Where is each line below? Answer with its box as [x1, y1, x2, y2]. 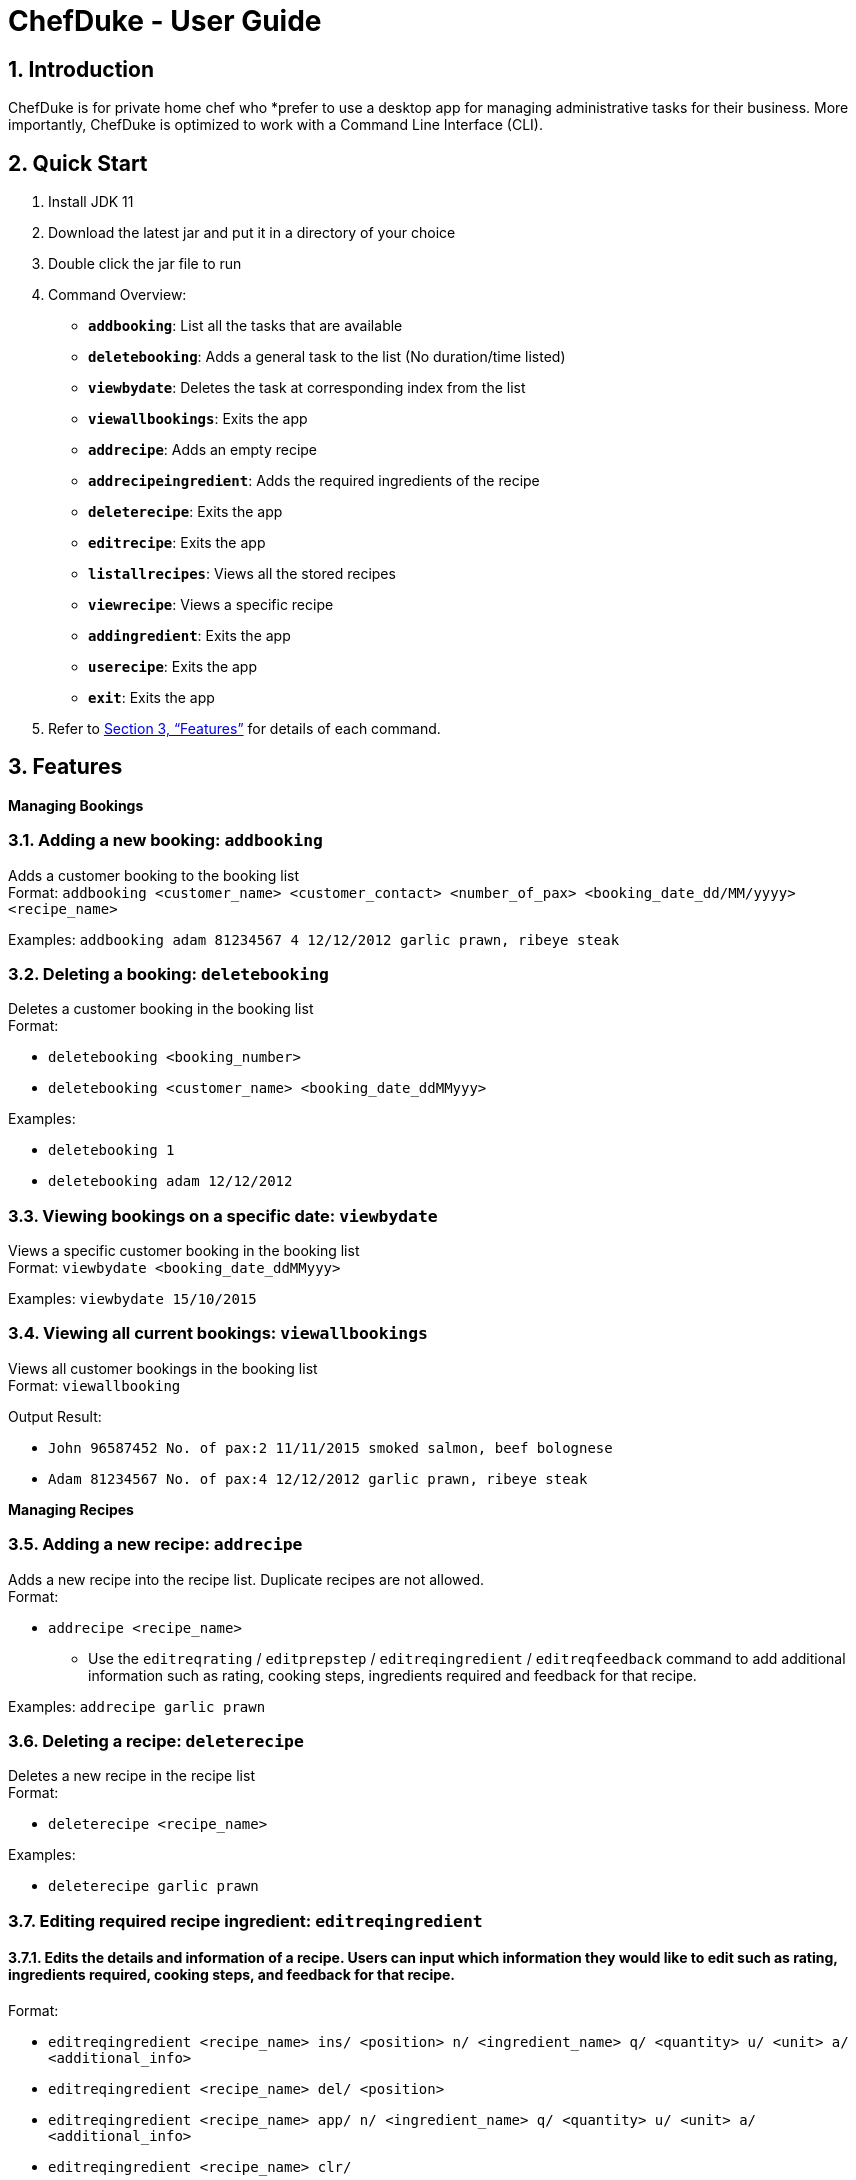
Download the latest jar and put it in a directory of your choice [48, 224, 456, 242]
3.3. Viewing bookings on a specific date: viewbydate [8, 1205, 438, 1226]
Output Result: [8, 1407, 102, 1425]
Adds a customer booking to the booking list [8, 866, 300, 884]
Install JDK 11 [48, 193, 134, 211]
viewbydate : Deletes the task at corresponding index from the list [88, 379, 526, 397]
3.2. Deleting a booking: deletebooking [8, 963, 329, 984]
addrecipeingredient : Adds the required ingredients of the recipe [88, 472, 540, 490]
